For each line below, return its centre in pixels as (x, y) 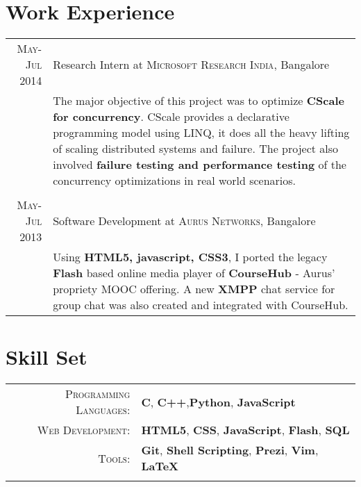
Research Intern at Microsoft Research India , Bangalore (191, 65)
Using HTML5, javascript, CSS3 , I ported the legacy (190, 257)
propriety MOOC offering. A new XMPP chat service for (194, 289)
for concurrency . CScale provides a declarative (171, 117)
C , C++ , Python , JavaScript (218, 402)
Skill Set (47, 357)
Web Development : (84, 430)
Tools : (114, 458)
